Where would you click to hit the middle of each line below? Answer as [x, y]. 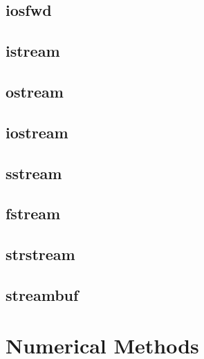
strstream [40, 254]
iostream [37, 132]
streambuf [42, 294]
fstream [33, 213]
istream [33, 51]
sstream [34, 173]
